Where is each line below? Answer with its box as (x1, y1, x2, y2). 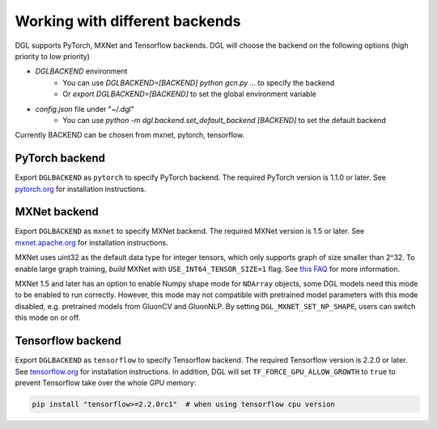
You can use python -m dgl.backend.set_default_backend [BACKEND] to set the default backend (62, 115, 386, 125)
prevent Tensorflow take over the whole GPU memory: (15, 377, 197, 388)
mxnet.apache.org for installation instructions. (15, 237, 169, 247)
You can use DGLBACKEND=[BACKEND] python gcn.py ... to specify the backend (62, 78, 335, 87)
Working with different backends (15, 12, 241, 30)
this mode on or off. (15, 312, 81, 323)
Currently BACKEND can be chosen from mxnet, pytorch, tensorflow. (15, 130, 245, 140)
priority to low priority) (15, 51, 91, 61)
